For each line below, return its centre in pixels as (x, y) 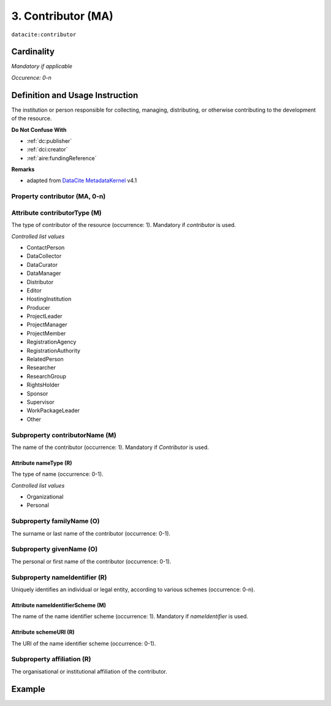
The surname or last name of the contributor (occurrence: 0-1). (91, 533)
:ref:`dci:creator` (47, 150)
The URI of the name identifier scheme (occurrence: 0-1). (84, 643)
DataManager (44, 274)
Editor (34, 290)
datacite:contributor (44, 34)
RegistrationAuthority (54, 350)
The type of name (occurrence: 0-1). (57, 474)
